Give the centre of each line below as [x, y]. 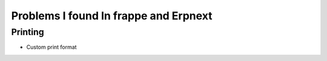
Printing [28, 32]
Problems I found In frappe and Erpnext [112, 16]
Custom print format [51, 47]
